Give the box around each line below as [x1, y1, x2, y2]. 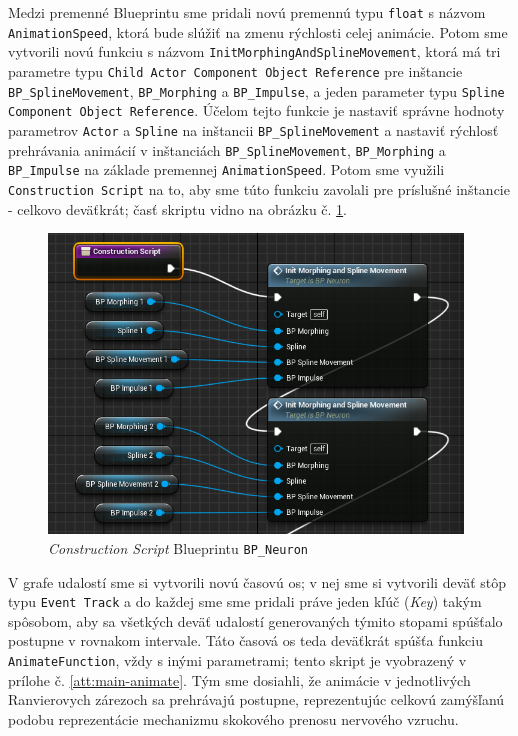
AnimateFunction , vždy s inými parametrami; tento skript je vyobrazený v [8, 649, 467, 670]
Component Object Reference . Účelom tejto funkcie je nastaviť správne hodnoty [8, 100, 505, 121]
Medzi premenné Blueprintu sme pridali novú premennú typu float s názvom [8, 2, 486, 22]
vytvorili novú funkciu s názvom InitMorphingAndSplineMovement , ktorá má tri [8, 41, 501, 62]
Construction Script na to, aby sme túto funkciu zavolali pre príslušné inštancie [8, 178, 510, 199]
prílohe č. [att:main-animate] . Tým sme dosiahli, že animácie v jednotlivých [8, 669, 471, 690]
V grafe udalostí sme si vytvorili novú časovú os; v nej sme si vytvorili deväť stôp [8, 571, 507, 592]
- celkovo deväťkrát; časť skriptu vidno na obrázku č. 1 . [8, 198, 348, 219]
